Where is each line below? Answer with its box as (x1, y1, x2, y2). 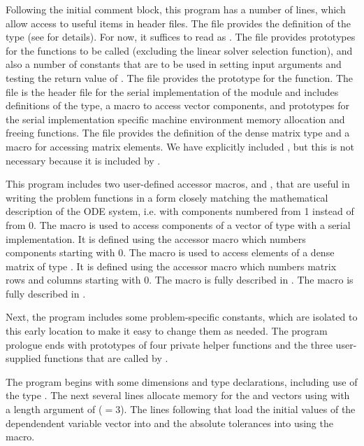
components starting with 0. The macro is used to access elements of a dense (6, 245, 335, 260)
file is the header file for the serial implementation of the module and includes (6, 84, 339, 99)
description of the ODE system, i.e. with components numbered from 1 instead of (6, 204, 354, 218)
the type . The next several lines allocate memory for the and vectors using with (6, 388, 350, 403)
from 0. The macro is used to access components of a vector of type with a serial (6, 217, 351, 232)
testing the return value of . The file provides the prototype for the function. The (6, 70, 353, 85)
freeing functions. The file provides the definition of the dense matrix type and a (6, 125, 350, 140)
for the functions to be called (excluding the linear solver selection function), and (6, 43, 353, 57)
